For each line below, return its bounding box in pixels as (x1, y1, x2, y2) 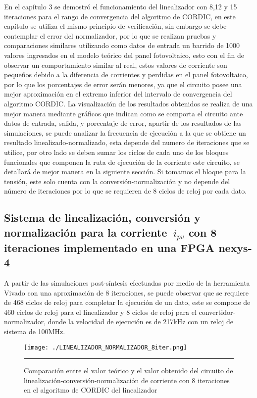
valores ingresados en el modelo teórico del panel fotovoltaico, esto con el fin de (4, 50, 244, 60)
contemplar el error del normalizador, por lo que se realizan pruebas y (4, 30, 216, 41)
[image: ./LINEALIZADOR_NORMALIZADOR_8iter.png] (24, 344, 187, 351)
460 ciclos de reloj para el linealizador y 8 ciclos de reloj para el (4, 306, 197, 317)
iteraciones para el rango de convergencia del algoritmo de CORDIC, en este (4, 11, 236, 21)
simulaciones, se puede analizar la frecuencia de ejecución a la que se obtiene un (4, 127, 246, 138)
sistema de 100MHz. (4, 326, 65, 336)
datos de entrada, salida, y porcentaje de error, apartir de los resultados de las (4, 118, 242, 128)
